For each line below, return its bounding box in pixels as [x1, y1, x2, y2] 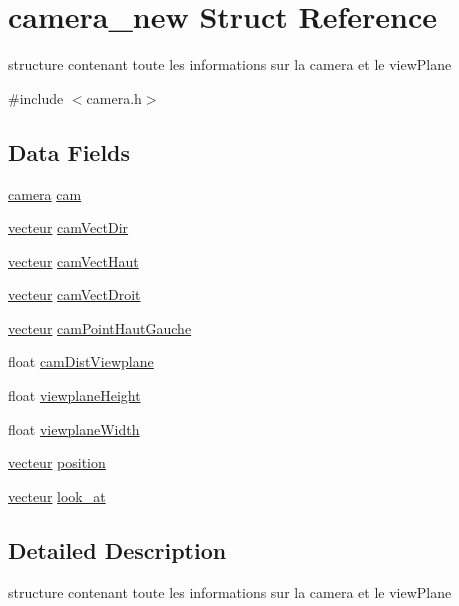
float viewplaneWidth [8, 418, 140, 439]
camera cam [8, 183, 82, 204]
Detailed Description [8, 534, 227, 565]
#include [8, 87, 64, 108]
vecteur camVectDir [8, 217, 129, 238]
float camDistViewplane [8, 351, 154, 372]
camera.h [86, 87, 142, 108]
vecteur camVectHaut [8, 250, 139, 271]
